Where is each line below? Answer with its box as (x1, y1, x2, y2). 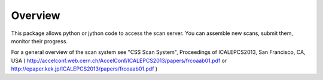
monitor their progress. (11, 37, 68, 44)
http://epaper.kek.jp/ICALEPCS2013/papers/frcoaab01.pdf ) (11, 65, 158, 72)
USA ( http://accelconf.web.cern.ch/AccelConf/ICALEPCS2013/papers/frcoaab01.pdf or (11, 57, 227, 64)
